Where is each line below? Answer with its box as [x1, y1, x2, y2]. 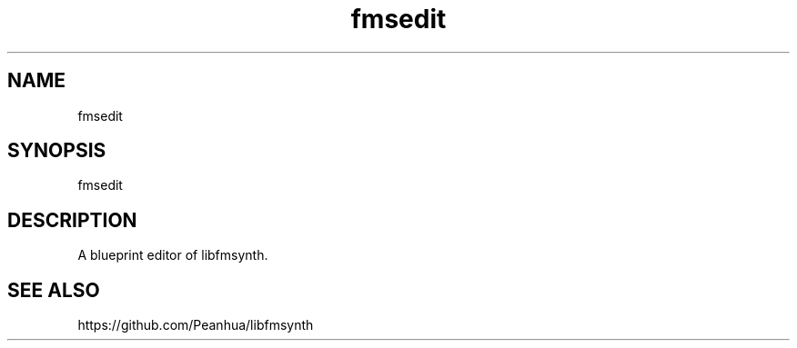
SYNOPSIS [7, 139, 106, 163]
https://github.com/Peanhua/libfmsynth [77, 317, 314, 333]
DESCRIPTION [7, 208, 137, 232]
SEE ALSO [7, 278, 100, 302]
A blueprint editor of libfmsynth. [77, 247, 268, 263]
